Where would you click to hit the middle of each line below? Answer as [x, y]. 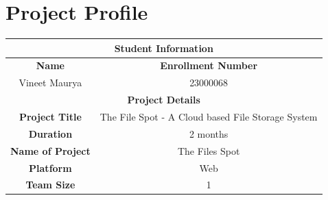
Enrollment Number [209, 65]
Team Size [50, 185]
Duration [50, 133]
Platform [50, 167]
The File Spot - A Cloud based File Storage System [209, 116]
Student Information [164, 48]
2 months [209, 133]
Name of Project [50, 150]
